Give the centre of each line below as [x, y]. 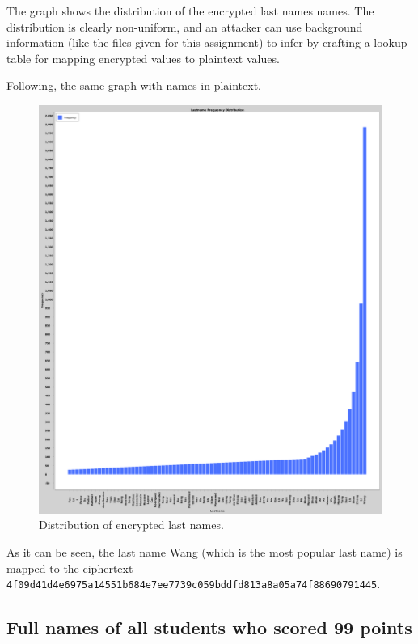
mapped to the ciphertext [70, 568]
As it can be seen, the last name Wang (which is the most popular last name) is [205, 552]
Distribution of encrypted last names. [131, 525]
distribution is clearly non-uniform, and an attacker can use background [185, 26]
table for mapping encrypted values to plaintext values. [143, 58]
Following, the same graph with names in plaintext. [134, 85]
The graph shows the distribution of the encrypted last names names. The [190, 11]
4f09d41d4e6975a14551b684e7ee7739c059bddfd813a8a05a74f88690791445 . [194, 584]
